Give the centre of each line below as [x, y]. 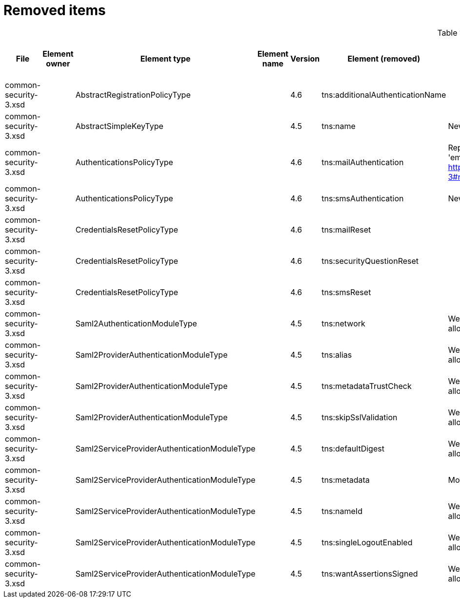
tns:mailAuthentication [363, 162]
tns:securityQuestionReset [370, 261]
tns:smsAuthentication [363, 198]
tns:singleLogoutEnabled [367, 542]
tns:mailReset [346, 229]
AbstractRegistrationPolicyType [133, 95]
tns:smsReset [346, 292]
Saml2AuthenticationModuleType [136, 323]
